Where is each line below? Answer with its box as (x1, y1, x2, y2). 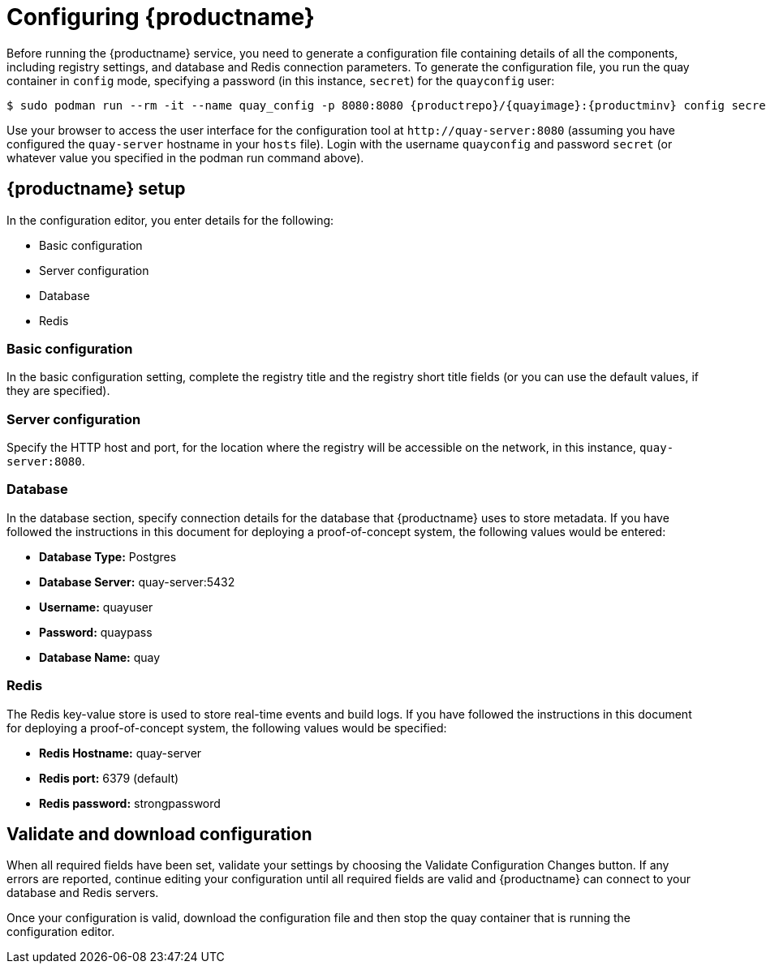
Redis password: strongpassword (39, 796, 221, 810)
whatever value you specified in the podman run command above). (6, 150, 364, 165)
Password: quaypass (39, 624, 153, 639)
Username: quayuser (39, 599, 153, 614)
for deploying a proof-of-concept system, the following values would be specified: (6, 720, 447, 735)
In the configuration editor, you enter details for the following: (6, 212, 334, 227)
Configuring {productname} (6, 3, 315, 31)
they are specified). (6, 384, 110, 398)
